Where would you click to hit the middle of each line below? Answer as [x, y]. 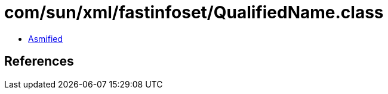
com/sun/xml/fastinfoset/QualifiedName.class [194, 12]
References [39, 61]
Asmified [46, 38]
